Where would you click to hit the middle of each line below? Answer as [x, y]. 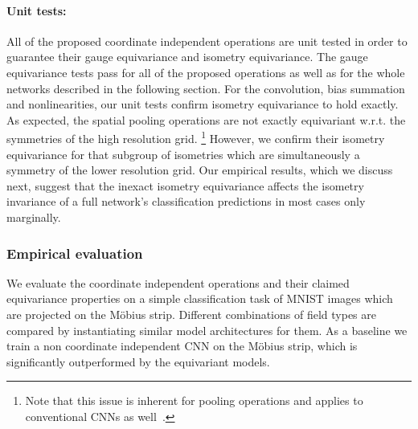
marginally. [34, 217]
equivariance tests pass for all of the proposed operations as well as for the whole [206, 72]
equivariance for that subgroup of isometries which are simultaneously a [183, 154]
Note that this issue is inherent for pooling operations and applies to [194, 400]
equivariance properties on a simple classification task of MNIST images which [200, 298]
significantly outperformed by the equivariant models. [138, 361]
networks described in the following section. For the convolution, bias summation [206, 88]
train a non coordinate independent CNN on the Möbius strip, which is [182, 346]
